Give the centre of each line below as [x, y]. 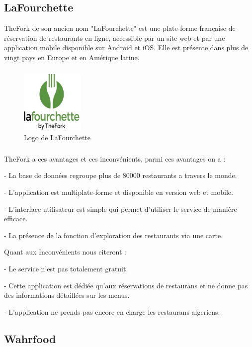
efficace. [16, 218]
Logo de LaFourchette [57, 137]
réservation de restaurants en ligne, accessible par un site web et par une [115, 38]
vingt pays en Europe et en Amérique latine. [72, 57]
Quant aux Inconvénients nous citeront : [65, 252]
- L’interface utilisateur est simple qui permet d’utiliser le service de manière [121, 209]
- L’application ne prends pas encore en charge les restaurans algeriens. [112, 311]
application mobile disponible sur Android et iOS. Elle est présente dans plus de [126, 47]
